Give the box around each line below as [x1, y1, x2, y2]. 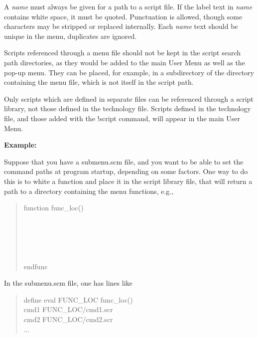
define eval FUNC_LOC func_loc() [23, 294, 133, 305]
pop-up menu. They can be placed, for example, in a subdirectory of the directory [4, 67, 254, 77]
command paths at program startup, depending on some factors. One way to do [4, 166, 248, 176]
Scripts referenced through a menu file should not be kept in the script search [4, 47, 241, 58]
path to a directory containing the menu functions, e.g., [4, 185, 174, 196]
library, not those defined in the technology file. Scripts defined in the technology [4, 103, 251, 114]
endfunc [23, 261, 48, 271]
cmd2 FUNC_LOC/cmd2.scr [23, 314, 113, 325]
